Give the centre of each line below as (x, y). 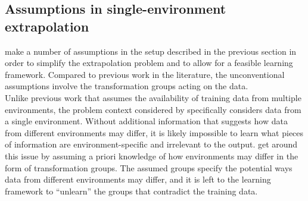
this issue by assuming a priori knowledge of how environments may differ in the (152, 156)
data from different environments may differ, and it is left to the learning (138, 179)
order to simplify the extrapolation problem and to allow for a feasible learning (149, 63)
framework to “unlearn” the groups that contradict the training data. (131, 191)
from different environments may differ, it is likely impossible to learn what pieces (154, 132)
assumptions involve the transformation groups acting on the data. (127, 86)
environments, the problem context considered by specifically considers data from (153, 109)
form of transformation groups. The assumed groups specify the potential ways (149, 167)
